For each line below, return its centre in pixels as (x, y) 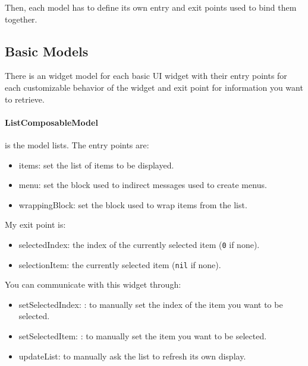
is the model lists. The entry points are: (77, 144)
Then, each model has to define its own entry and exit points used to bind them (151, 7)
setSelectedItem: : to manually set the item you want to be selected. (143, 336)
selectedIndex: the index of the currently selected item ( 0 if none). (139, 244)
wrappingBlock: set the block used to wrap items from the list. (133, 204)
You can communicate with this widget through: (93, 284)
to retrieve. (25, 99)
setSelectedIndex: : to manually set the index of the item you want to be (151, 304)
